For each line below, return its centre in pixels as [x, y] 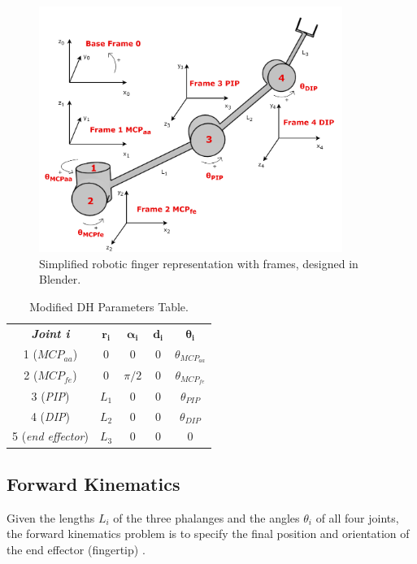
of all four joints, [357, 517]
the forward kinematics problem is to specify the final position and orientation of [208, 534]
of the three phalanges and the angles [206, 517]
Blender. [60, 279]
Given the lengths [51, 517]
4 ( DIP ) [50, 416]
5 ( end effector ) [50, 436]
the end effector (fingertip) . [76, 549]
